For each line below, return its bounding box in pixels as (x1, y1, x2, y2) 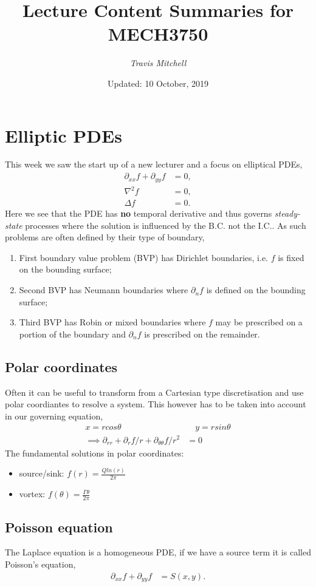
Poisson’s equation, (5, 557, 76, 570)
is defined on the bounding (206, 283, 306, 296)
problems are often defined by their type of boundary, (5, 231, 205, 243)
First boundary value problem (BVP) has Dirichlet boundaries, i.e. (19, 251, 269, 263)
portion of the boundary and (19, 327, 126, 340)
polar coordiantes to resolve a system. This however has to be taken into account (5, 398, 306, 410)
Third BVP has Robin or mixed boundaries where (19, 316, 206, 328)
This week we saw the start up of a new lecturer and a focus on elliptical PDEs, (5, 158, 303, 171)
